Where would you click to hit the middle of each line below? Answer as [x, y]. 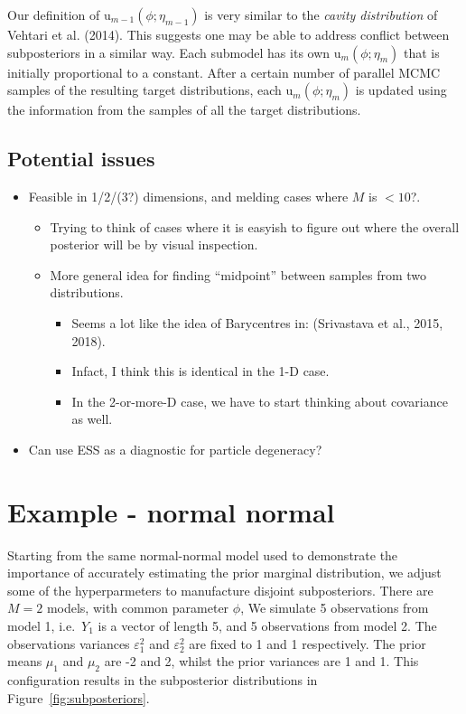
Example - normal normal [171, 511]
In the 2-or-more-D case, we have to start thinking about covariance [260, 401]
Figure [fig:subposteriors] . [79, 697]
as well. [92, 419]
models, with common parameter [138, 608]
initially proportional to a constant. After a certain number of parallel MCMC [224, 72]
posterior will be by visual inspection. [154, 244]
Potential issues [81, 159]
